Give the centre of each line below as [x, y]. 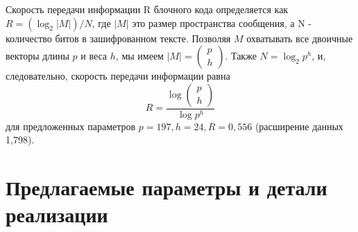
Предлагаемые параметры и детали [167, 187]
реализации [57, 214]
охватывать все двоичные [300, 38]
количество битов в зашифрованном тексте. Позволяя [118, 38]
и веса [94, 56]
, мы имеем [139, 56]
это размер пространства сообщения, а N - [222, 23]
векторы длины [37, 56]
